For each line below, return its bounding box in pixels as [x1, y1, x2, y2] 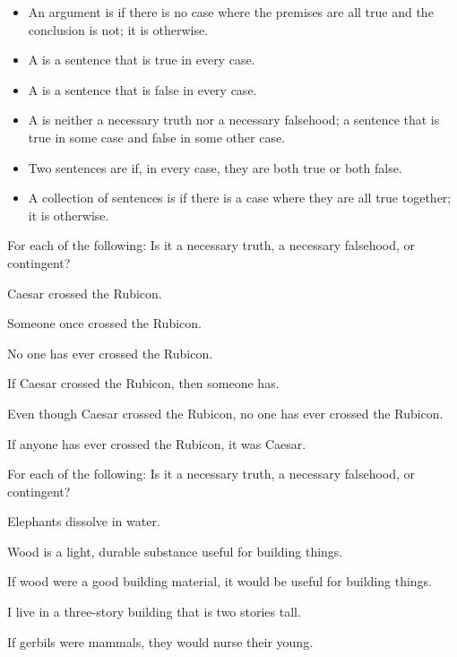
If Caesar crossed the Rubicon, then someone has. [7, 374, 280, 393]
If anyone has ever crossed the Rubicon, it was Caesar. [7, 434, 306, 453]
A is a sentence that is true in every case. [28, 50, 255, 69]
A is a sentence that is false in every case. [28, 80, 257, 99]
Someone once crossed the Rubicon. [7, 314, 202, 333]
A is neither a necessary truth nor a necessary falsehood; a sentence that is [28, 110, 440, 129]
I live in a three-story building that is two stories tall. [7, 602, 301, 621]
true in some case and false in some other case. [28, 127, 286, 146]
